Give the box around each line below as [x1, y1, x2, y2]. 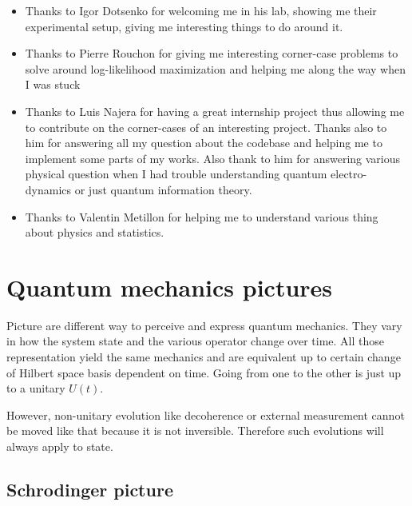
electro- [331, 165, 367, 182]
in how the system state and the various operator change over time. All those [6, 333, 384, 349]
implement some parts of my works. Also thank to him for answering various [25, 149, 401, 166]
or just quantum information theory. [74, 181, 252, 197]
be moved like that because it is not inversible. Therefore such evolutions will [6, 422, 384, 439]
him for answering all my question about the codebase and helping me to [25, 134, 382, 151]
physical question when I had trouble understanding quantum [25, 165, 327, 182]
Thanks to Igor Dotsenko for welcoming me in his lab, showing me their [25, 2, 377, 18]
